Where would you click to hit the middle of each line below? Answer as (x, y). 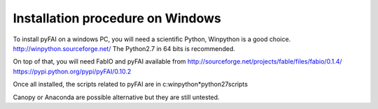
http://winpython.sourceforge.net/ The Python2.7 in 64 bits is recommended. (124, 48)
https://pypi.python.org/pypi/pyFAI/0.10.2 (72, 71)
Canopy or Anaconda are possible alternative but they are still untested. (116, 97)
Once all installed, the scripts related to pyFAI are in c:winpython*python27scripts (131, 85)
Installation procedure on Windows (117, 18)
